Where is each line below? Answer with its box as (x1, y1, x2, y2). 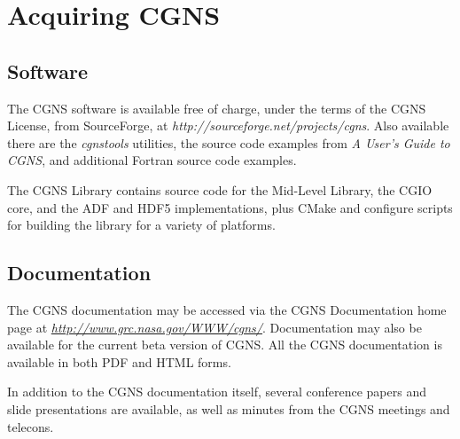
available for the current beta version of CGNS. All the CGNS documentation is (7, 335, 442, 354)
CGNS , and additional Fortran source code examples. (7, 151, 297, 169)
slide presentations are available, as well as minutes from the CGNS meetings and (7, 399, 450, 418)
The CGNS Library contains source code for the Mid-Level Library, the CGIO (7, 180, 433, 199)
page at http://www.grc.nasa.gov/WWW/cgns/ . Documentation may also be (7, 317, 422, 336)
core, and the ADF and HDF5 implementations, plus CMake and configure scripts (7, 198, 453, 216)
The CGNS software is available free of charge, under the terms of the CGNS (7, 98, 426, 117)
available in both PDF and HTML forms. (7, 352, 231, 371)
